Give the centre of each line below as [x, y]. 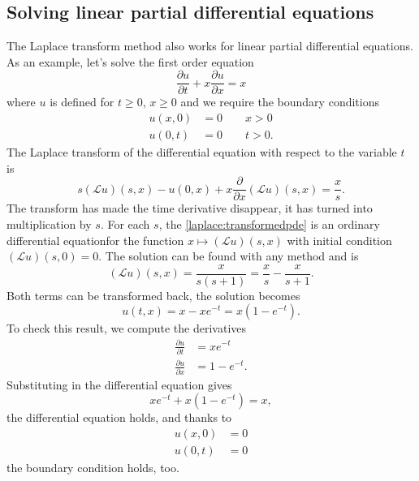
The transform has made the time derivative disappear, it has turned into [190, 208]
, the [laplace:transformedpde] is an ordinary [269, 223]
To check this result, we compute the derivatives [127, 328]
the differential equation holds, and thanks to [119, 417]
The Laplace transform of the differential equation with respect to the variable [202, 152]
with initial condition [339, 240]
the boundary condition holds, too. [93, 467]
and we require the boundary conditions [280, 102]
